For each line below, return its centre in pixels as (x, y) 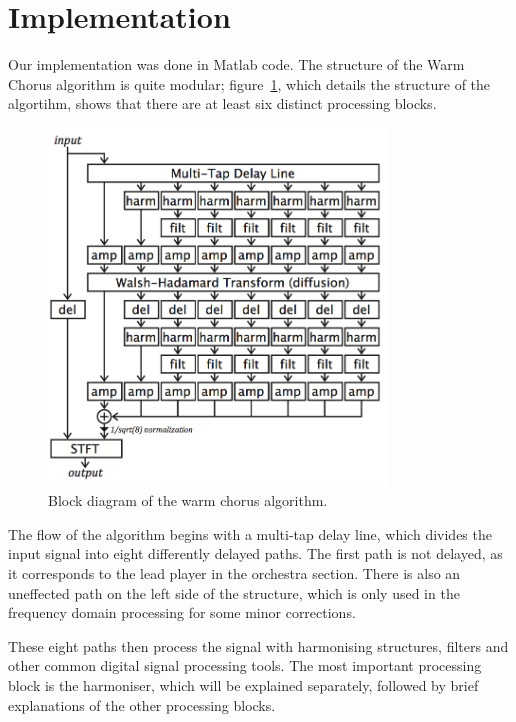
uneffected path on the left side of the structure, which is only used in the (234, 592)
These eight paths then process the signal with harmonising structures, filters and (258, 645)
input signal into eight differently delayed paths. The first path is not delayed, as (255, 553)
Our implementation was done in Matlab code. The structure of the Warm (236, 64)
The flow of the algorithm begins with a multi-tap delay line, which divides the (250, 533)
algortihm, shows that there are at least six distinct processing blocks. (222, 103)
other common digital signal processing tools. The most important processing (245, 665)
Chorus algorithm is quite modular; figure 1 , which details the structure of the (249, 83)
